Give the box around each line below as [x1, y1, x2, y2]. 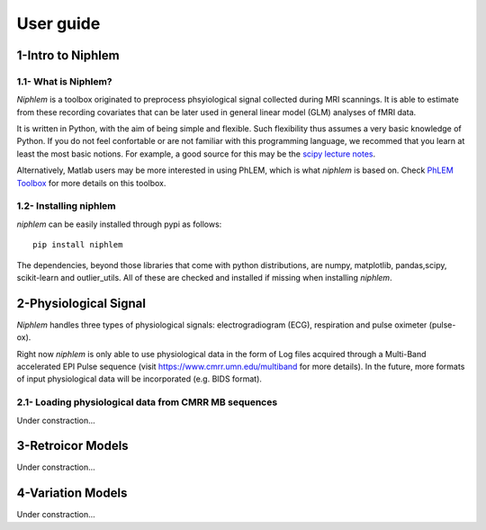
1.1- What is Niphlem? [16, 75, 112, 87]
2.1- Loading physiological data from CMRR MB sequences [16, 396, 278, 409]
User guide [16, 13, 101, 33]
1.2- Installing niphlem [16, 200, 116, 212]
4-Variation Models [16, 486, 128, 501]
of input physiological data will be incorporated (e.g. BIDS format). [16, 373, 263, 384]
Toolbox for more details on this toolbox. [16, 177, 166, 188]
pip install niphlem [32, 239, 123, 250]
